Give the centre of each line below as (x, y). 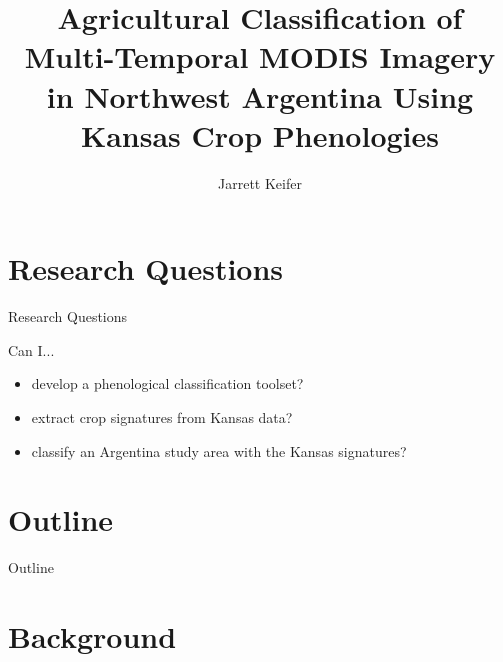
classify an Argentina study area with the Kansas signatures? (219, 450)
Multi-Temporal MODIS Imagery (260, 56)
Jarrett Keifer (260, 182)
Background (92, 636)
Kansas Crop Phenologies (259, 134)
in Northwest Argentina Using (260, 95)
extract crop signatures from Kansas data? (162, 417)
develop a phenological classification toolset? (167, 383)
